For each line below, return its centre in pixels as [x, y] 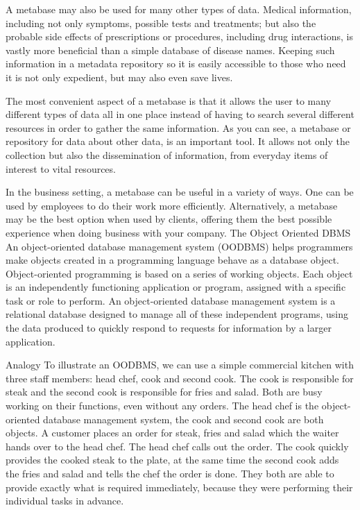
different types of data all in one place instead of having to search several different [180, 114]
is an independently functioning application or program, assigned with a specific [176, 287]
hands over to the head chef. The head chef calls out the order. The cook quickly [177, 446]
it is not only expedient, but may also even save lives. [119, 77]
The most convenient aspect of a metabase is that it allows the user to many [169, 100]
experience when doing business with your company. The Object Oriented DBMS [178, 232]
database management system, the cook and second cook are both [183, 419]
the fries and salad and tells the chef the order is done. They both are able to [170, 473]
